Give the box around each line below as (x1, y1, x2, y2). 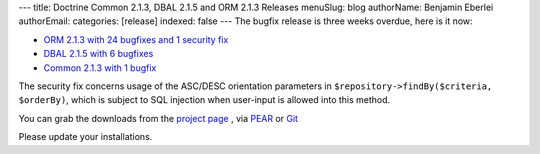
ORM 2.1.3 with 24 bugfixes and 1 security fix (43, 33, 229, 45)
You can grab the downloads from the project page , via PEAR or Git (18, 112, 299, 124)
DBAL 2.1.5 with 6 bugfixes (43, 48, 154, 60)
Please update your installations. (18, 131, 153, 143)
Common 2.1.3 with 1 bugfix (43, 61, 157, 74)
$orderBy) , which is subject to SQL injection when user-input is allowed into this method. (18, 94, 391, 106)
